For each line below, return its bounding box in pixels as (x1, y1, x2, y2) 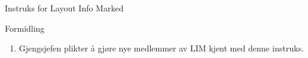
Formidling (5, 22, 45, 34)
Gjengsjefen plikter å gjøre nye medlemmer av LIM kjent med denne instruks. (19, 42, 304, 54)
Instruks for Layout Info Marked (5, 2, 124, 14)
